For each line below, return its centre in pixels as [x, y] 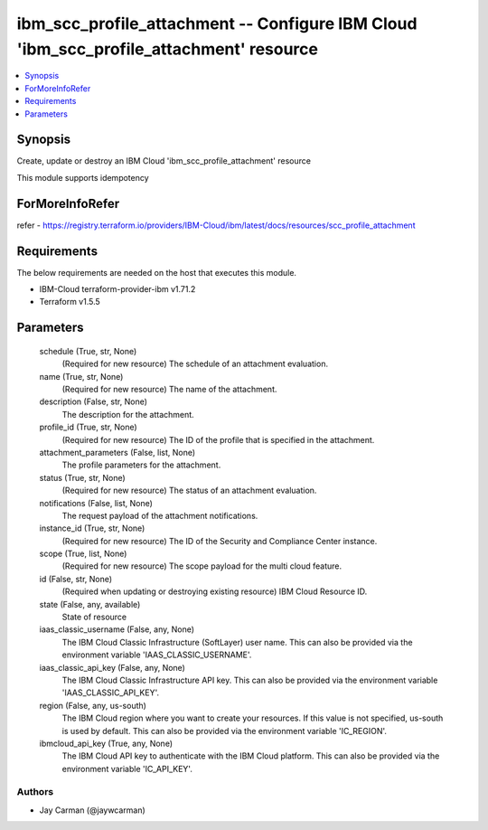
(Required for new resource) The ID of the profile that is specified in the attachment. [218, 439]
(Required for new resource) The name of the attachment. [169, 389]
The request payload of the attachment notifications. [160, 515]
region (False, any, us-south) [93, 705]
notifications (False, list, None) [96, 503]
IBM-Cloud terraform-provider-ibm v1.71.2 [117, 289]
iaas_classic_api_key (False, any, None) [112, 667]
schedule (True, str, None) [88, 351]
